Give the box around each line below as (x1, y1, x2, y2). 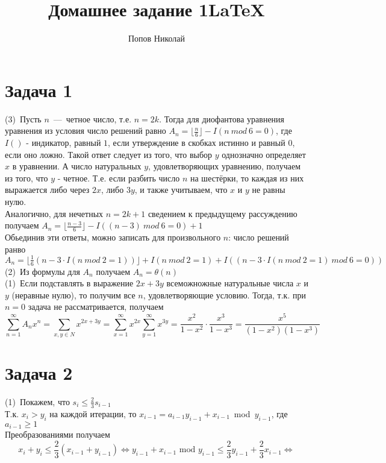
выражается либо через (5, 183, 90, 196)
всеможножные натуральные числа (166, 277, 294, 289)
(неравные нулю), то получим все (11, 288, 135, 301)
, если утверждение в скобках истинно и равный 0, (108, 136, 295, 149)
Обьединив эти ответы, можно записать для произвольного (5, 231, 221, 244)
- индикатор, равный (26, 136, 101, 149)
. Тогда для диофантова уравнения (159, 112, 285, 125)
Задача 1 (5, 77, 73, 102)
